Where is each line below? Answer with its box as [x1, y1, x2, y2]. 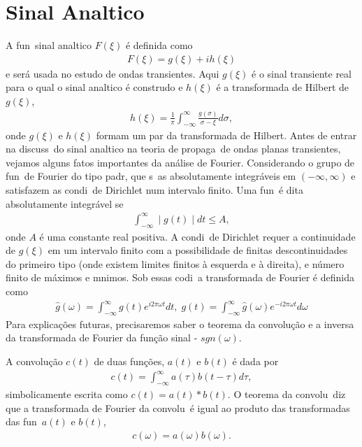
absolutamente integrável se [6, 196, 124, 211]
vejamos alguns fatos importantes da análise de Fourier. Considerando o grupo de [6, 155, 355, 169]
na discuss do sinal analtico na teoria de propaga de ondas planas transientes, [6, 141, 341, 156]
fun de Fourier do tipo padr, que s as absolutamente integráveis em [6, 169, 296, 183]
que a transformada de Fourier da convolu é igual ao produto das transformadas [6, 400, 350, 415]
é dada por [232, 354, 279, 369]
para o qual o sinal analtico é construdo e [6, 80, 183, 94]
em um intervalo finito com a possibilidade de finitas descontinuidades [48, 243, 348, 257]
